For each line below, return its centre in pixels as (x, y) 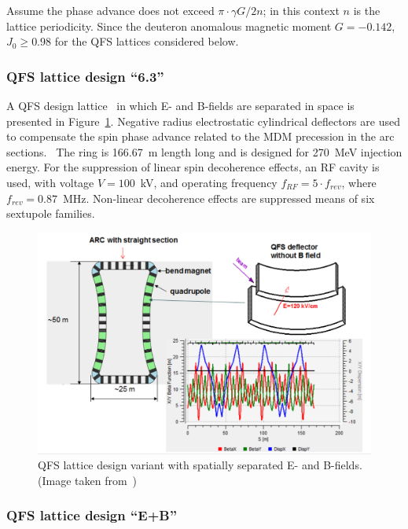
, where (359, 182)
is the (367, 10)
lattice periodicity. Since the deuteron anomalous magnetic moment (169, 26)
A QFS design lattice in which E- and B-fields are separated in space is (180, 105)
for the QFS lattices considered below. (147, 41)
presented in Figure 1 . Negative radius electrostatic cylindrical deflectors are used (203, 121)
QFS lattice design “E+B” (92, 515)
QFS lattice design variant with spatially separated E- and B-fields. (200, 465)
